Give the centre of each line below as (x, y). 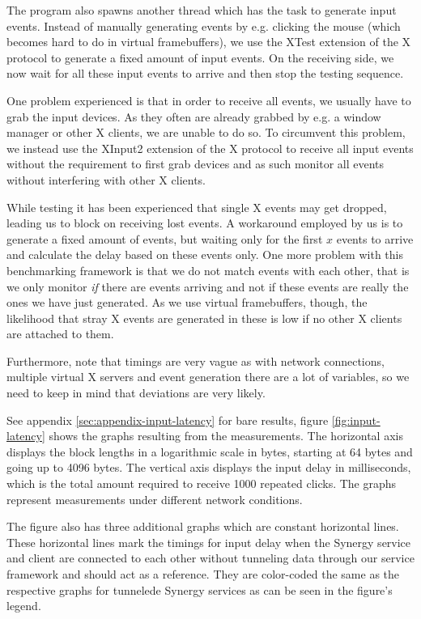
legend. (24, 606)
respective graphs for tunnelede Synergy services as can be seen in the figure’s (200, 589)
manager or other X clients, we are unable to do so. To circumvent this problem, (206, 132)
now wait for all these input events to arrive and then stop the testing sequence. (205, 73)
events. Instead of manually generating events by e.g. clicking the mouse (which (204, 25)
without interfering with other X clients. (106, 179)
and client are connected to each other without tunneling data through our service (210, 558)
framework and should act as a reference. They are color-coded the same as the (203, 574)
